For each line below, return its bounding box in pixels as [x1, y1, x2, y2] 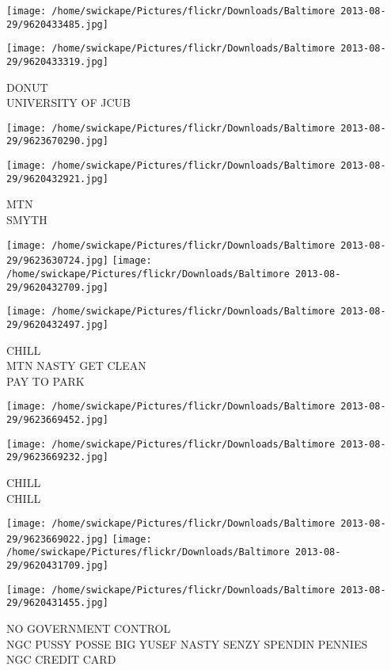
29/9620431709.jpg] [6, 560, 108, 572]
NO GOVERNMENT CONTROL [6, 620, 171, 637]
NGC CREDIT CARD [6, 651, 116, 668]
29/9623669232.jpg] [6, 451, 108, 463]
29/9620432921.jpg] [6, 173, 108, 185]
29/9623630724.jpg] [6, 255, 108, 267]
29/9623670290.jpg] [6, 135, 108, 147]
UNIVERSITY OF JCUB [6, 94, 131, 111]
